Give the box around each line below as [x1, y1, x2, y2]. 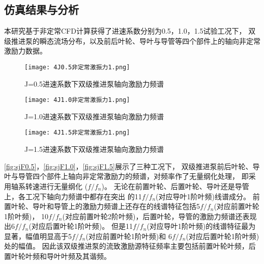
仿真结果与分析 [4, 2, 79, 17]
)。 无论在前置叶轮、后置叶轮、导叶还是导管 [101, 180, 249, 191]
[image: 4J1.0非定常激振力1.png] [24, 96, 130, 104]
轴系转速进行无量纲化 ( [11, 180, 88, 191]
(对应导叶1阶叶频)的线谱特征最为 [146, 221, 256, 231]
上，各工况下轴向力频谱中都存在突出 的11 [4, 191, 142, 201]
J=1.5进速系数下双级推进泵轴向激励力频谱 [24, 144, 164, 154]
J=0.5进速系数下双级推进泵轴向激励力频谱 [24, 78, 164, 89]
